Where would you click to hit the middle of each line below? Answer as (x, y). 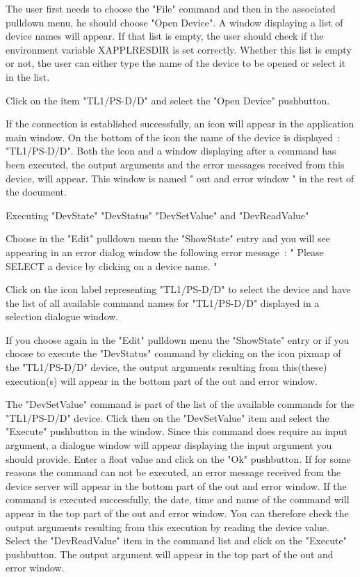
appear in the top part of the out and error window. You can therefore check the (177, 513)
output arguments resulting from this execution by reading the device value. (167, 527)
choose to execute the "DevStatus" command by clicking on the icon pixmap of (173, 353)
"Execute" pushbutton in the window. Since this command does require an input (177, 431)
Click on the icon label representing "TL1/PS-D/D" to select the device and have (178, 289)
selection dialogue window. (62, 316)
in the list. (28, 76)
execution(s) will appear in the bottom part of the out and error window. (162, 380)
